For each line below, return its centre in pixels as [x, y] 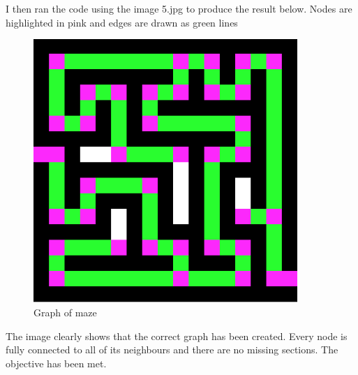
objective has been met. [56, 363]
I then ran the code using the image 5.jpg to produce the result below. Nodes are [179, 8]
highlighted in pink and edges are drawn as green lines [122, 22]
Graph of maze [65, 312]
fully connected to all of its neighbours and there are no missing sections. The [172, 350]
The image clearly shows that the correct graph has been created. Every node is [177, 336]
